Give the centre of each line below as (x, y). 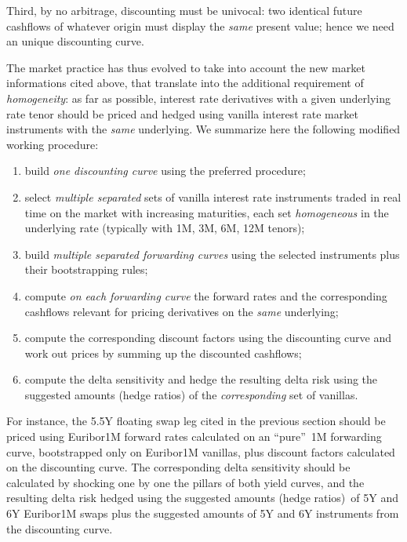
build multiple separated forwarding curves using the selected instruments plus (212, 254)
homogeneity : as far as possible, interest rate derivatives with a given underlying (198, 98)
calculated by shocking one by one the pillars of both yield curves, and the (185, 482)
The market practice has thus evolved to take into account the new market (186, 67)
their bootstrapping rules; (86, 269)
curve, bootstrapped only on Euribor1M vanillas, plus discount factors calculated (201, 451)
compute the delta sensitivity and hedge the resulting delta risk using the (201, 379)
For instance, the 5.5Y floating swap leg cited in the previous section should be (196, 421)
